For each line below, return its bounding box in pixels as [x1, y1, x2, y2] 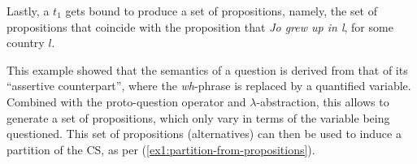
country [7, 34, 45, 51]
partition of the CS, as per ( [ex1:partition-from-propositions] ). [7, 140, 315, 158]
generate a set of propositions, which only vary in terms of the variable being [7, 109, 390, 126]
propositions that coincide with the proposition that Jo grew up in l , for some [7, 18, 393, 35]
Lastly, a [7, 2, 50, 19]
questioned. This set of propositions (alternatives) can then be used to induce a [7, 125, 402, 142]
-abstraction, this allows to [256, 93, 389, 110]
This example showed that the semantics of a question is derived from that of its [7, 61, 408, 78]
